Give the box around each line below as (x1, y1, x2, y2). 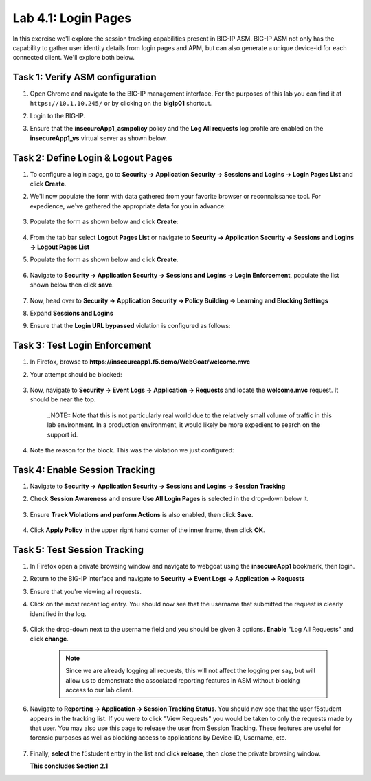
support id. (47, 430, 78, 439)
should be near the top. (30, 395, 96, 404)
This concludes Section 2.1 (30, 762, 109, 770)
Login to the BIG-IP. (30, 112, 86, 120)
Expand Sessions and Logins (30, 309, 113, 317)
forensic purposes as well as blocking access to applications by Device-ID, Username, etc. (30, 734, 287, 742)
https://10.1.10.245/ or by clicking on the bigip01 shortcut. (30, 99, 212, 107)
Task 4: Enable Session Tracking (12, 464, 155, 476)
